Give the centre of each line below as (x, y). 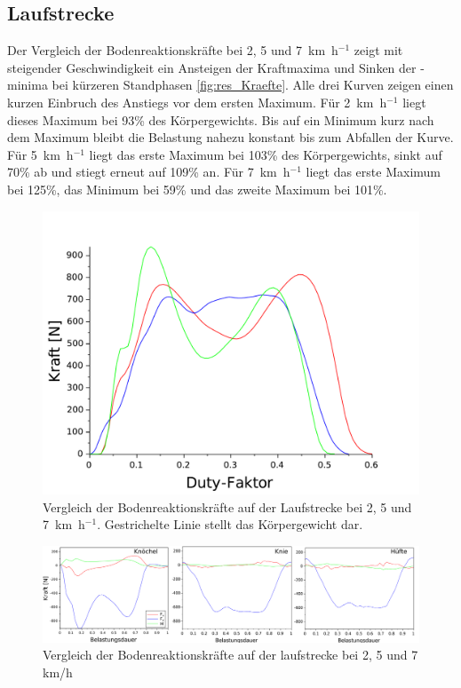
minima (28, 85)
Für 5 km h (40, 154)
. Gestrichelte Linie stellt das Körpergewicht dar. (230, 524)
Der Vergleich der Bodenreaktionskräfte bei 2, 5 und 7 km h (173, 50)
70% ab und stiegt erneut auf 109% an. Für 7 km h (149, 172)
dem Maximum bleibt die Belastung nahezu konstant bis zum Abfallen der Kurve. (230, 137)
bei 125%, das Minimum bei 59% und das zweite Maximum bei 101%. (197, 189)
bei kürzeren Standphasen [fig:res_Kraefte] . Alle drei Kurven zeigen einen (253, 85)
